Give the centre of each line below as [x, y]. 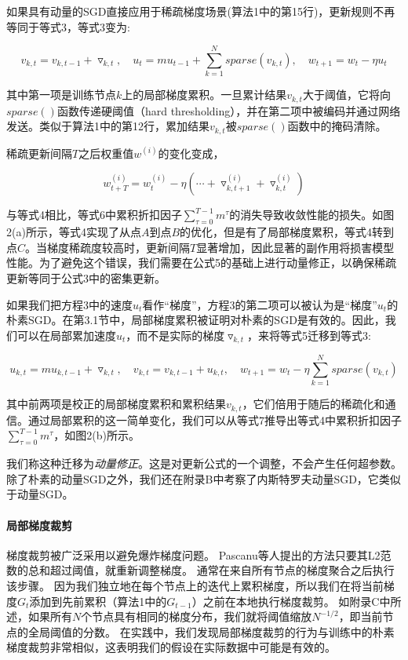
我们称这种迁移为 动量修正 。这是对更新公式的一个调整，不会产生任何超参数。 [204, 463]
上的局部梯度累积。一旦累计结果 [204, 95]
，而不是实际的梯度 [175, 335]
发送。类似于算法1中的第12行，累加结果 [108, 126]
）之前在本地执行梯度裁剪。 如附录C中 [291, 601]
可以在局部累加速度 [66, 335]
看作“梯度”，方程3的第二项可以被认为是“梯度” [260, 304]
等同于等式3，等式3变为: [68, 26]
